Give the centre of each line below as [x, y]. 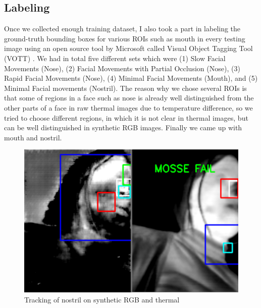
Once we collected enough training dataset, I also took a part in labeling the [122, 29]
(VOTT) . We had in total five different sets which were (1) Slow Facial [115, 58]
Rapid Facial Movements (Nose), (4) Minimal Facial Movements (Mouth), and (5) [131, 78]
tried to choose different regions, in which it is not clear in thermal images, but [126, 117]
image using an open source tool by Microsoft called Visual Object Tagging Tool [128, 48]
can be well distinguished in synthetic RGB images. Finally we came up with [123, 127]
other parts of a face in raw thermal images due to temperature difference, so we [128, 107]
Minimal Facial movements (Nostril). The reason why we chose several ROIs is [125, 88]
